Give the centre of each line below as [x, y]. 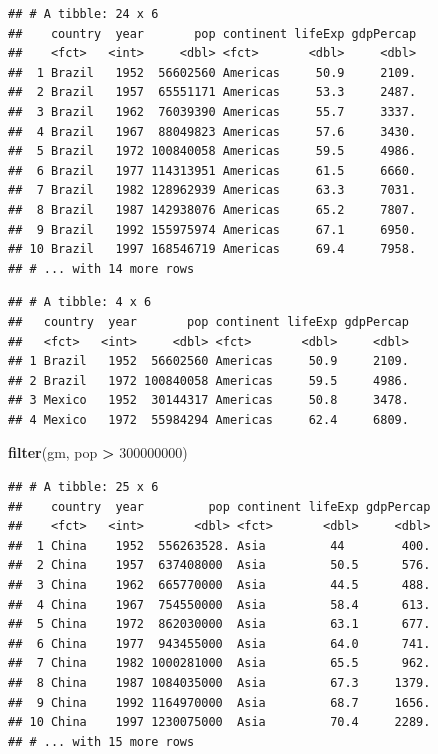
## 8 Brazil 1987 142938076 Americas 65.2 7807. [212, 209]
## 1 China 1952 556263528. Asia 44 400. [219, 545]
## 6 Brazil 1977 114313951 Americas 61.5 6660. [212, 170]
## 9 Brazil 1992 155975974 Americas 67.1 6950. [212, 229]
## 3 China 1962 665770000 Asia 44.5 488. [219, 585]
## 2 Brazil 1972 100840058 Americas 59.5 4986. [208, 380]
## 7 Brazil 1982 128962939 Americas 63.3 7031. [212, 190]
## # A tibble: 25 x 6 [83, 487]
